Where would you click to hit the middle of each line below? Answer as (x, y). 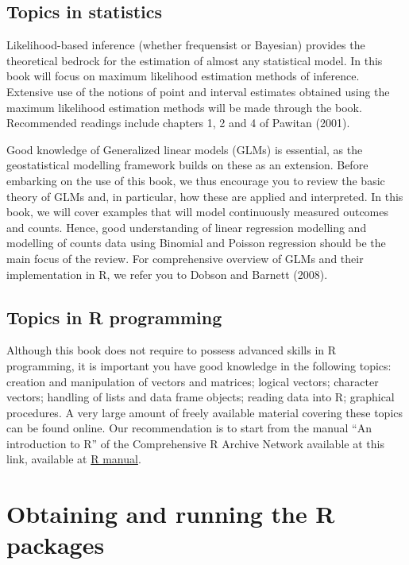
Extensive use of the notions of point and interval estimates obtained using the (198, 91)
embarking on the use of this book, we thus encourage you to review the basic (196, 180)
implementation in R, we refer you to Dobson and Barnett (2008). (167, 274)
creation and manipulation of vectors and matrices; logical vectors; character (193, 381)
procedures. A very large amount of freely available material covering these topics (205, 412)
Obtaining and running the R (171, 514)
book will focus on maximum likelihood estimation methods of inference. (183, 76)
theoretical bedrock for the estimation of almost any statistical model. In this (195, 60)
